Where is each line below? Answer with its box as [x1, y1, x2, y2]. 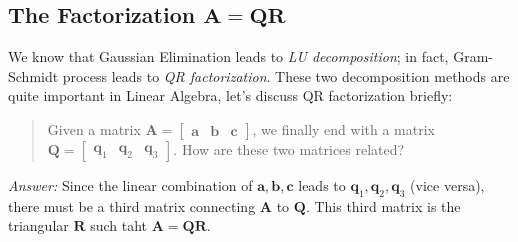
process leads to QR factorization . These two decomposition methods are [62, 65, 510, 86]
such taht [90, 215, 148, 236]
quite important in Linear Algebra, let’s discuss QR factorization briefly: [8, 85, 453, 106]
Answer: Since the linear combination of [8, 174, 253, 195]
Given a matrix [47, 118, 141, 139]
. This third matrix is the [305, 195, 461, 216]
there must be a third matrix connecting [8, 195, 256, 216]
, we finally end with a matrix [252, 118, 435, 139]
